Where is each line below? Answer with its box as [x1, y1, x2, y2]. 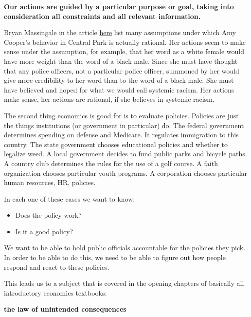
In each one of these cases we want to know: [4, 193, 135, 204]
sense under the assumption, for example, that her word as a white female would [4, 46, 245, 56]
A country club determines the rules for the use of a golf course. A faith [4, 158, 218, 168]
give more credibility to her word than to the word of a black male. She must [4, 75, 234, 85]
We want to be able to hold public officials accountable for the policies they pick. [4, 242, 246, 253]
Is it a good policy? [15, 226, 73, 236]
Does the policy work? [15, 210, 82, 220]
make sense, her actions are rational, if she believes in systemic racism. [4, 94, 215, 104]
